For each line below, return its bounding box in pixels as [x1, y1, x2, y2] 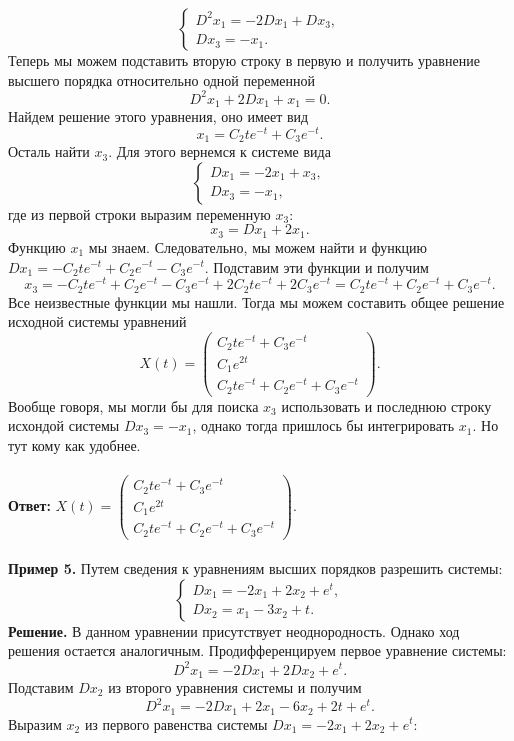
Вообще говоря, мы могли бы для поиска [8, 395, 259, 416]
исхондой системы [8, 415, 120, 436]
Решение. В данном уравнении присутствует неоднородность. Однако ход [8, 620, 460, 641]
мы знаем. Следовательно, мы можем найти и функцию [88, 236, 427, 257]
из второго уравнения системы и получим [108, 677, 362, 698]
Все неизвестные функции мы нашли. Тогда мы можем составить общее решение [8, 291, 505, 312]
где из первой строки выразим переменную [8, 203, 271, 224]
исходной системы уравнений [8, 311, 187, 332]
